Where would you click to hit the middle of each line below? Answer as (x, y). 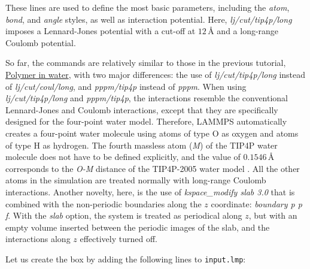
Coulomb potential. (41, 42)
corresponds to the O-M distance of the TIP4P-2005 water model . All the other (153, 168)
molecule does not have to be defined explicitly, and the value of (123, 157)
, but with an (273, 215)
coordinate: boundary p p (256, 203)
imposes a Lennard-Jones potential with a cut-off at (101, 31)
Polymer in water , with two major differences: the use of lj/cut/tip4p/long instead (156, 74)
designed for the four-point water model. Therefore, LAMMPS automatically (146, 121)
